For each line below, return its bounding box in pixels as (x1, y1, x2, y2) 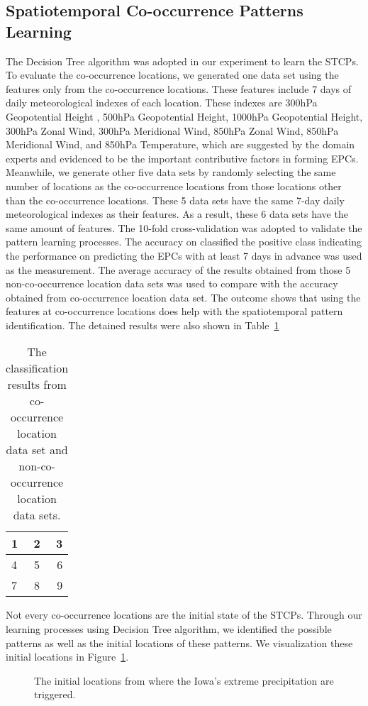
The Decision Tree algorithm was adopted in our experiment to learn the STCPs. (6, 53, 359, 68)
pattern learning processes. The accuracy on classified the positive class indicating (6, 234, 362, 249)
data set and (6, 441, 68, 458)
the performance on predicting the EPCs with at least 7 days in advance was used (6, 248, 362, 263)
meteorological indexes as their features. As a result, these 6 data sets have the (6, 206, 348, 221)
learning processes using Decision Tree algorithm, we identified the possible (6, 622, 332, 636)
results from (7, 376, 67, 393)
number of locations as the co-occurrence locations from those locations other (6, 178, 342, 193)
